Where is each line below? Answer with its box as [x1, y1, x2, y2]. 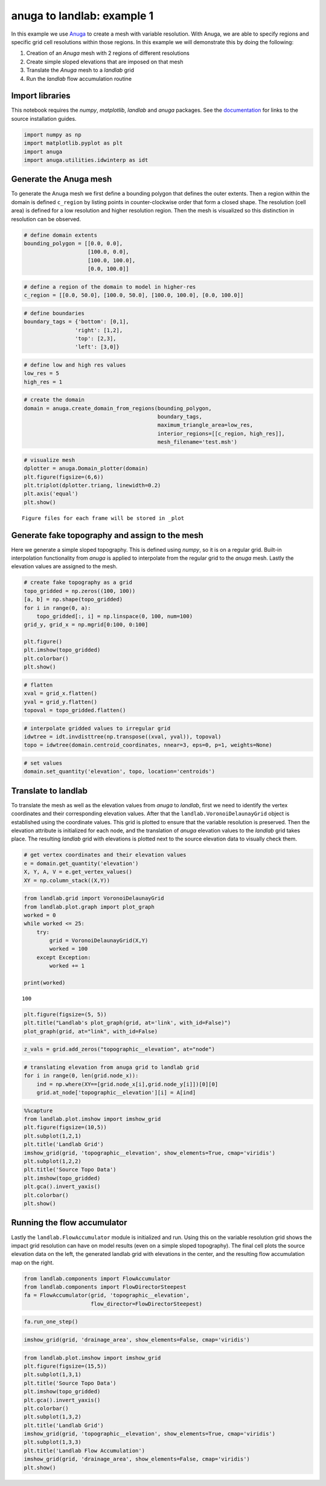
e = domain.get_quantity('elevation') [24, 860, 139, 866]
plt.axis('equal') [24, 490, 78, 498]
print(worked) [24, 979, 66, 987]
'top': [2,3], [74, 335, 117, 342]
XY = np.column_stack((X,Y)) [24, 877, 110, 884]
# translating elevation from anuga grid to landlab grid [24, 1063, 199, 1071]
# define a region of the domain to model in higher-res [24, 283, 196, 290]
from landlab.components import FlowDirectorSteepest [24, 1284, 187, 1290]
